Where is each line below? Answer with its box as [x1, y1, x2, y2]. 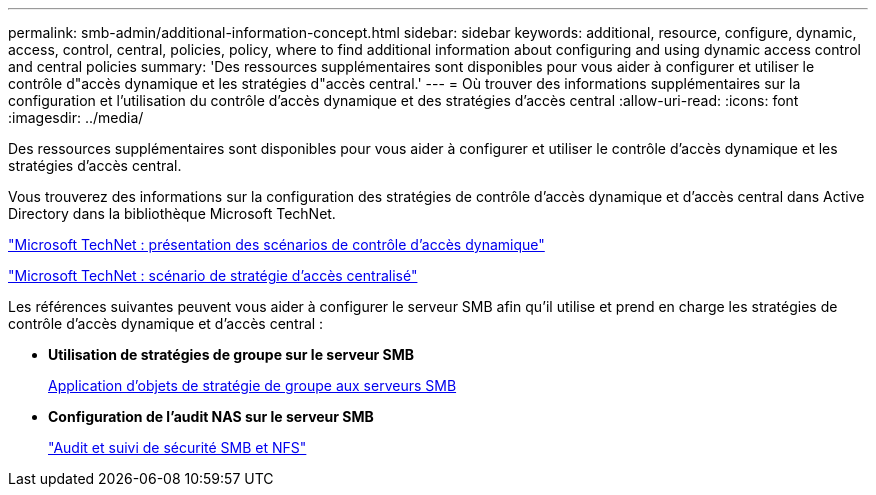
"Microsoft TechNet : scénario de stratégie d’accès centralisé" [8, 267, 418, 284]
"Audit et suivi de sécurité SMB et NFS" [48, 439, 307, 456]
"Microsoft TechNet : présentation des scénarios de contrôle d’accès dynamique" [8, 236, 545, 253]
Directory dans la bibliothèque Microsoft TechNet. [8, 205, 336, 222]
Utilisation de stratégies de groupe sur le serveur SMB [48, 346, 415, 363]
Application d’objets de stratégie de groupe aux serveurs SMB [48, 377, 457, 394]
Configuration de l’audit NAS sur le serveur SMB [48, 408, 374, 425]
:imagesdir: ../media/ [8, 109, 144, 126]
